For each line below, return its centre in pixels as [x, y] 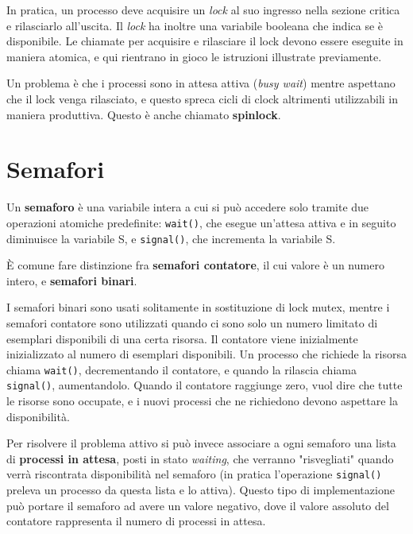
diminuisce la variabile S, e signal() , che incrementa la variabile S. [171, 238]
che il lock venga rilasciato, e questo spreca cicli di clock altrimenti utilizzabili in [203, 98]
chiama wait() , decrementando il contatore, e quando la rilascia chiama [181, 369]
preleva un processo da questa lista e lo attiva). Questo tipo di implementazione [201, 490]
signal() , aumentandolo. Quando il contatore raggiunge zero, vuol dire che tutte [205, 385]
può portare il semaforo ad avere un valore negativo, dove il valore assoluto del [198, 505]
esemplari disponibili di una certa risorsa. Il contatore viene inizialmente [182, 338]
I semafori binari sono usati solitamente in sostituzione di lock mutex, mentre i [198, 307]
